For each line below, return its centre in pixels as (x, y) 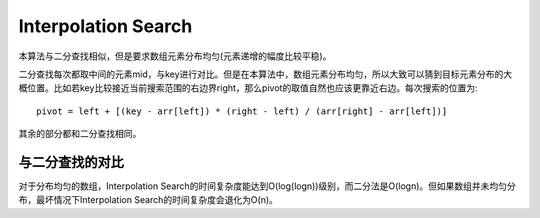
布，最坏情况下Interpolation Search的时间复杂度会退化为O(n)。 (148, 200)
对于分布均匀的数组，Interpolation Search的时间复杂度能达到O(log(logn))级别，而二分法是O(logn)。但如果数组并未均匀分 (267, 186)
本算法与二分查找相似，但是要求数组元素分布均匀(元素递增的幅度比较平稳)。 (175, 56)
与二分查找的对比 (71, 161)
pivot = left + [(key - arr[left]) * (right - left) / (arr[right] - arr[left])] (242, 111)
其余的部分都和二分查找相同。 (80, 134)
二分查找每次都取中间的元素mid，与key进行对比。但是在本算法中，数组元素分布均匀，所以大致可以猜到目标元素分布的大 (265, 74)
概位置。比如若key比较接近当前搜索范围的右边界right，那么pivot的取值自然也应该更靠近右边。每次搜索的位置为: (248, 88)
